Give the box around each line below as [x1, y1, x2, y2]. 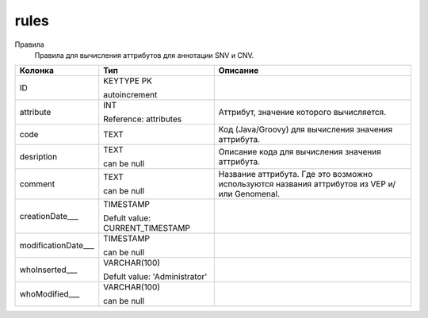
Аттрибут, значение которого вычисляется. [218, 107, 387, 118]
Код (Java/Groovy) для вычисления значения [218, 124, 393, 135]
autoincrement [103, 90, 158, 101]
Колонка [19, 65, 55, 76]
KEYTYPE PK [103, 75, 152, 86]
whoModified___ [19, 289, 80, 300]
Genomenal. [234, 189, 281, 200]
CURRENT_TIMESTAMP [103, 223, 190, 234]
